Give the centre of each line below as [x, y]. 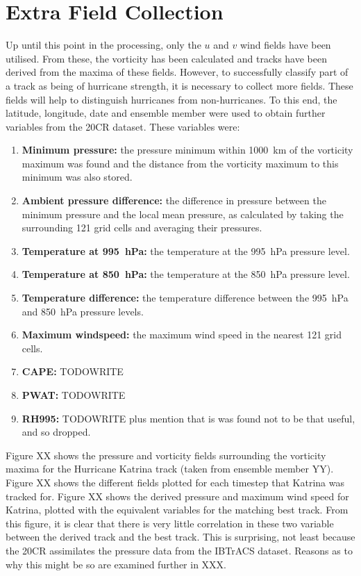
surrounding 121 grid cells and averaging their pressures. [142, 228]
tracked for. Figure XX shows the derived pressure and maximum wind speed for [177, 496]
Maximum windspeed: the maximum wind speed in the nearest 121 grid [182, 335]
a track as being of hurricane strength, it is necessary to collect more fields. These [179, 85]
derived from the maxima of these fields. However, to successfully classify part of [177, 72]
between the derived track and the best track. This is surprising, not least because [180, 537]
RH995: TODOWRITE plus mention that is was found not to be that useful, [188, 418]
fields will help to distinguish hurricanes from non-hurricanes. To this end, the [171, 99]
